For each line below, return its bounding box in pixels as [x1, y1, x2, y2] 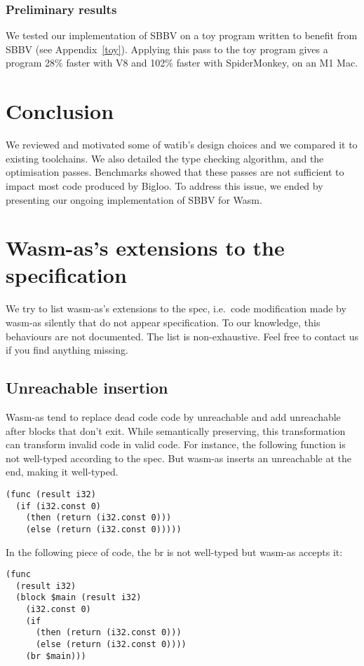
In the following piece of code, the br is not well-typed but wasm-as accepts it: [6, 544, 343, 559]
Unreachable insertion [6, 377, 168, 398]
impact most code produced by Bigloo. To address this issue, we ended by [6, 178, 323, 193]
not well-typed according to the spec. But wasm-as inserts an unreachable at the [6, 450, 351, 465]
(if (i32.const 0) [15, 501, 102, 511]
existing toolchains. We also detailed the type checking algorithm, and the [6, 151, 324, 165]
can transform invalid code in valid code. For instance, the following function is [6, 437, 346, 452]
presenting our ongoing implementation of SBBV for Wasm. [6, 192, 262, 207]
